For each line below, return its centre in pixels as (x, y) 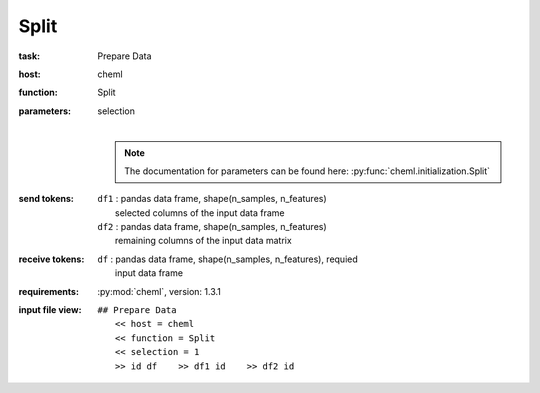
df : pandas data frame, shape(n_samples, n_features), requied (228, 259)
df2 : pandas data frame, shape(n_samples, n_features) (212, 227)
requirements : (49, 291)
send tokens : (46, 199)
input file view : (50, 310)
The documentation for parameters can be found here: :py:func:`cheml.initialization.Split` (307, 171)
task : (29, 56)
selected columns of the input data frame (200, 212)
